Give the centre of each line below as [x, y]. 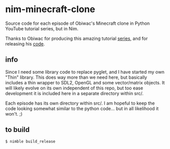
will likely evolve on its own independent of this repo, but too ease [74, 88]
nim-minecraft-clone [50, 9]
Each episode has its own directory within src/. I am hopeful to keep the [80, 103]
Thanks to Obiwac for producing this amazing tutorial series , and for [77, 38]
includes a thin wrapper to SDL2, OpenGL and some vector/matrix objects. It [85, 82]
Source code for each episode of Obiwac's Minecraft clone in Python [78, 23]
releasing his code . [25, 43]
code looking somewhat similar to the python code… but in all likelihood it [82, 108]
